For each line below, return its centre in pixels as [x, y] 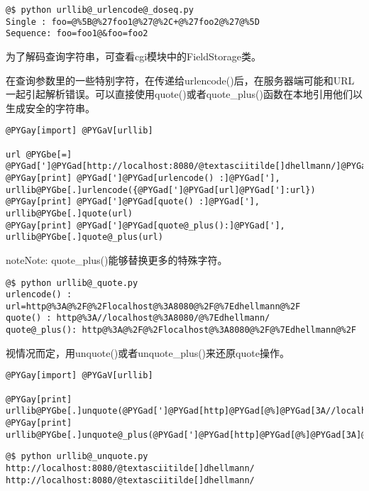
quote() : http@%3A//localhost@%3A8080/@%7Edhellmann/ [138, 318]
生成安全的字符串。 [50, 107]
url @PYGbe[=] [39, 154]
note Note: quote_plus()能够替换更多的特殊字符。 [117, 259]
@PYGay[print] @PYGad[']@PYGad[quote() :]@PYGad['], [133, 202]
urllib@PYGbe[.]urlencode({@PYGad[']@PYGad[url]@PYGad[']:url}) [161, 190]
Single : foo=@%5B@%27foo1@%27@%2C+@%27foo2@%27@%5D [133, 22]
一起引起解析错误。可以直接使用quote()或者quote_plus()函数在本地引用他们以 [184, 94]
